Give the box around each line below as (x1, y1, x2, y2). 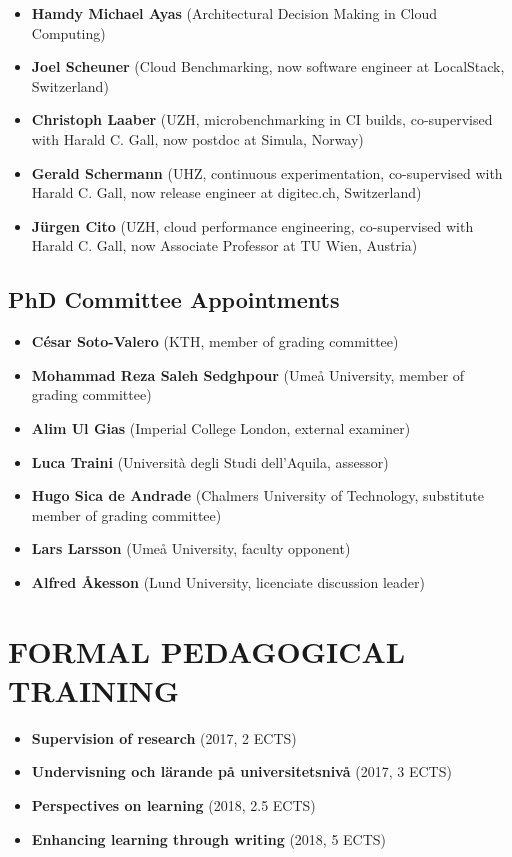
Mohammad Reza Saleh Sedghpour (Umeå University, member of (31, 364, 465, 385)
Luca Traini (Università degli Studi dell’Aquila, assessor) (31, 451, 389, 472)
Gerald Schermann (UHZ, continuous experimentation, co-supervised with (31, 162, 503, 183)
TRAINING (8, 669, 180, 710)
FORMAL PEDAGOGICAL (8, 630, 406, 671)
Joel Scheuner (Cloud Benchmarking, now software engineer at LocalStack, (31, 56, 505, 77)
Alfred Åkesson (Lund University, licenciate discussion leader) (31, 571, 426, 592)
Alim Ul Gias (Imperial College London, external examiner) (31, 417, 411, 438)
